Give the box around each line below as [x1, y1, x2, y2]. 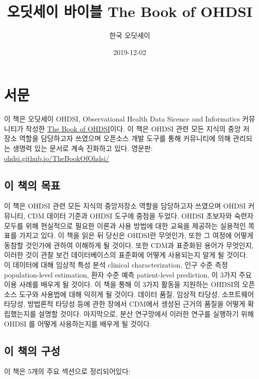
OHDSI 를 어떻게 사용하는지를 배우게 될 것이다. [4, 318, 152, 328]
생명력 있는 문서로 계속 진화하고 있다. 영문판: [12, 143, 153, 153]
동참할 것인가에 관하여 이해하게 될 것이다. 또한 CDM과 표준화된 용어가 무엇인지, [4, 239, 254, 250]
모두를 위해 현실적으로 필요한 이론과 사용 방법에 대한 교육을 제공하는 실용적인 [4, 220, 246, 230]
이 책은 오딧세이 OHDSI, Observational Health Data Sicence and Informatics [4, 113, 240, 124]
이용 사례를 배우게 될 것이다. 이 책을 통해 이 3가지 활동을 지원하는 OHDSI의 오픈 [4, 279, 255, 289]
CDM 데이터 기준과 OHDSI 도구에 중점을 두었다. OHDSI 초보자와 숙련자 [27, 210, 254, 221]
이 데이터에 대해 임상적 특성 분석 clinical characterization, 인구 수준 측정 [4, 259, 228, 269]
